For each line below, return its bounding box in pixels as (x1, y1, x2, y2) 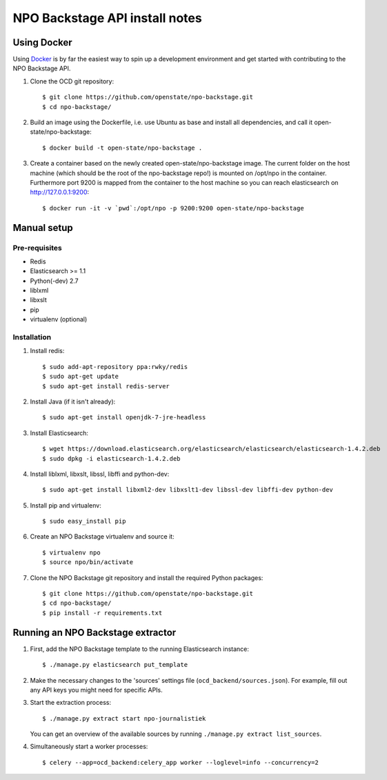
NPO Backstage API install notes (12, 10, 203, 26)
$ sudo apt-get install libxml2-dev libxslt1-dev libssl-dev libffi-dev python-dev (42, 486, 334, 494)
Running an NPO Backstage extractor (12, 626, 177, 638)
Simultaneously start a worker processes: (30, 742, 148, 751)
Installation (12, 332, 52, 342)
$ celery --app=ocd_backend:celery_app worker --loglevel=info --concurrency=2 (42, 759, 319, 766)
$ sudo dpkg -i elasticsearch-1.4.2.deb (42, 454, 181, 462)
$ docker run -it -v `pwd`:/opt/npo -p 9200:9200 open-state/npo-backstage (42, 204, 304, 212)
